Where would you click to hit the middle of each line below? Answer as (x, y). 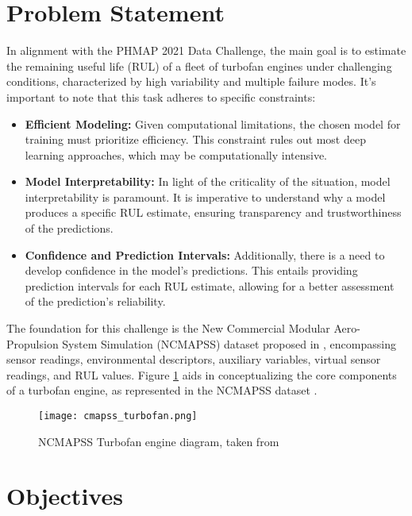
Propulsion (33, 343)
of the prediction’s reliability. (95, 301)
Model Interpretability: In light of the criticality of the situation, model (208, 181)
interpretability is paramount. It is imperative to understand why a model (205, 196)
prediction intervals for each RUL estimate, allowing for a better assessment (210, 285)
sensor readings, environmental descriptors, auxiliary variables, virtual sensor (194, 359)
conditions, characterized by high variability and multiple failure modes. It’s (191, 81)
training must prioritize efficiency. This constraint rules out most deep (195, 139)
